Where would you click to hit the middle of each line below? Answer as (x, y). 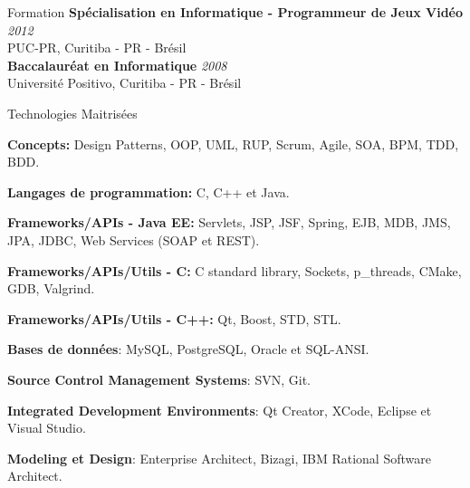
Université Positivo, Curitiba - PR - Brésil (125, 83)
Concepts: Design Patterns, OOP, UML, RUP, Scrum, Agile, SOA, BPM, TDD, (233, 144)
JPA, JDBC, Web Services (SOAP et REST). (134, 239)
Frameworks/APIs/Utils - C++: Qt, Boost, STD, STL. (174, 318)
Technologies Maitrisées (72, 113)
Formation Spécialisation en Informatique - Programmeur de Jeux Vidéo (235, 12)
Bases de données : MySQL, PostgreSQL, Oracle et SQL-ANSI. (188, 349)
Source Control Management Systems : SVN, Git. (159, 379)
